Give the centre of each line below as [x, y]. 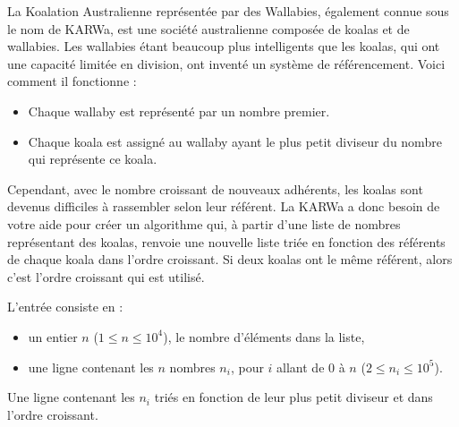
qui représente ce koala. [93, 159]
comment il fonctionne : [72, 81]
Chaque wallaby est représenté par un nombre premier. [179, 111]
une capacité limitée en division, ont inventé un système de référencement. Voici [226, 63]
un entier [53, 336]
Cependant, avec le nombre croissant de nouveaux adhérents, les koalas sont [215, 188]
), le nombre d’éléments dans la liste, [264, 336]
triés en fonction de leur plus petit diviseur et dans [293, 397]
